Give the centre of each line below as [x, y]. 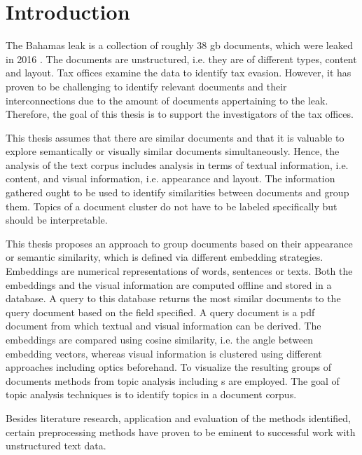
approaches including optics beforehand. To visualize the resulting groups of [168, 367]
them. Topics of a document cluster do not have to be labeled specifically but [172, 206]
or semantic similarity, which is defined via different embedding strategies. [165, 257]
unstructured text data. [56, 446]
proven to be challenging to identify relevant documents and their [146, 86]
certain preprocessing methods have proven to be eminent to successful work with [181, 432]
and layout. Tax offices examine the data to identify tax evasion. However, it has [179, 73]
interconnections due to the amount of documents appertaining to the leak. [167, 100]
